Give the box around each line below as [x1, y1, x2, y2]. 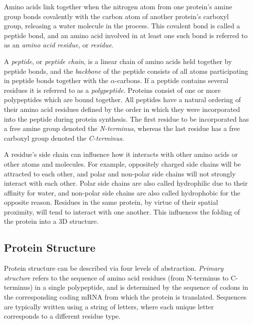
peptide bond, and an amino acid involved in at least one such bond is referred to [4, 30, 248, 40]
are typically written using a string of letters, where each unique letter [4, 301, 214, 311]
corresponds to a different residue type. [4, 311, 121, 321]
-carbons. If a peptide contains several [115, 75, 229, 86]
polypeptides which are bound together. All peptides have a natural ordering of [4, 94, 241, 105]
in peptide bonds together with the [4, 75, 109, 86]
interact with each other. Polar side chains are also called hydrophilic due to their [4, 178, 248, 188]
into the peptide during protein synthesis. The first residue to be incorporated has [4, 113, 249, 124]
